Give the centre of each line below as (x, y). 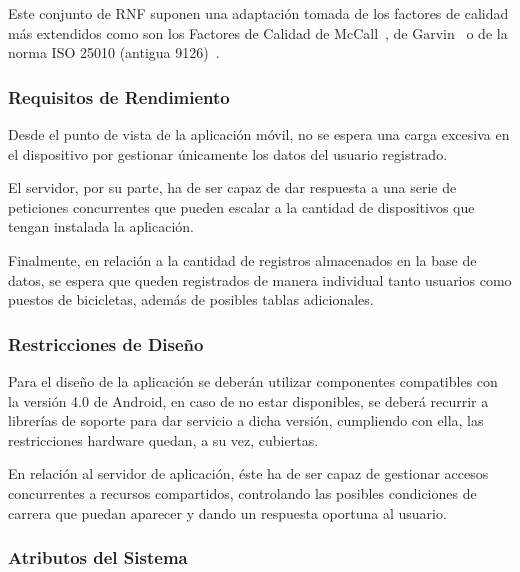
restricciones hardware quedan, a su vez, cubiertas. (163, 439)
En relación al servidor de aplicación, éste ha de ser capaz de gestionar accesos (248, 473)
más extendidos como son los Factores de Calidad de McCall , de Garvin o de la (258, 32)
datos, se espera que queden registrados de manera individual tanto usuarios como (260, 279)
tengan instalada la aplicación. (101, 226)
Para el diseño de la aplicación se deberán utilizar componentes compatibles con (253, 380)
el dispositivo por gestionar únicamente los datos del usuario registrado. (228, 153)
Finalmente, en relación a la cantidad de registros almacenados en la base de (242, 259)
